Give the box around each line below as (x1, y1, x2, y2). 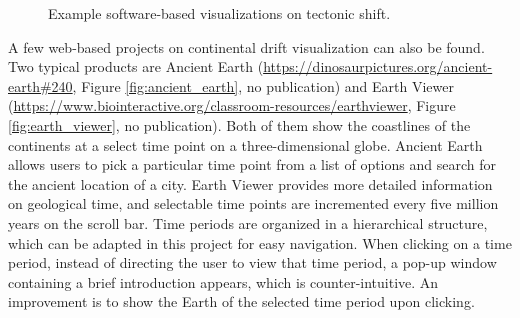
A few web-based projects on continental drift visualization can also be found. (8, 36, 485, 57)
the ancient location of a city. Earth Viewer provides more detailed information (8, 173, 493, 194)
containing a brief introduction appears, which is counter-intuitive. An (8, 271, 439, 292)
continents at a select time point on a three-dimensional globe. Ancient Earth (8, 134, 483, 155)
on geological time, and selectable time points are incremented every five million (8, 193, 499, 214)
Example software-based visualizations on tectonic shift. (48, 3, 391, 23)
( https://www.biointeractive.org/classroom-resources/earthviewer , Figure (8, 95, 456, 116)
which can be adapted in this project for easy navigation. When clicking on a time (8, 232, 512, 253)
